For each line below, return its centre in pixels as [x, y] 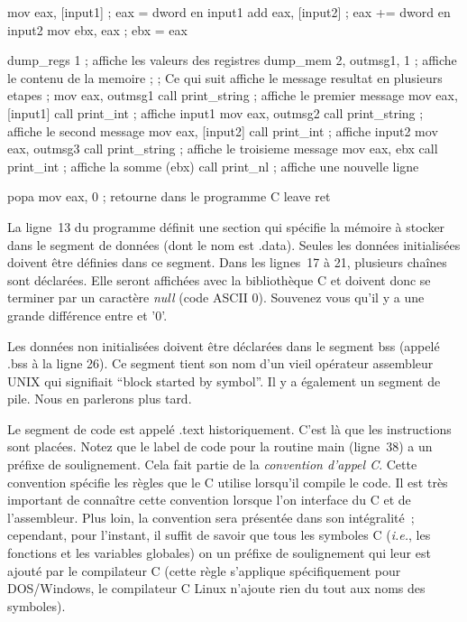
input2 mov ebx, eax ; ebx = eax [97, 29]
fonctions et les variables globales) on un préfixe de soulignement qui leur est [219, 553]
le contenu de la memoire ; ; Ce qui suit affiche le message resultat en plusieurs [225, 77]
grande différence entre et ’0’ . [87, 315]
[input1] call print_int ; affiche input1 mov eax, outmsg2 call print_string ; [215, 112]
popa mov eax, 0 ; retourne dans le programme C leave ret [169, 196]
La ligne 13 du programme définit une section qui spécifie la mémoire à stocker [226, 226]
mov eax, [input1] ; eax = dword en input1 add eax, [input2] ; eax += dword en [229, 12]
